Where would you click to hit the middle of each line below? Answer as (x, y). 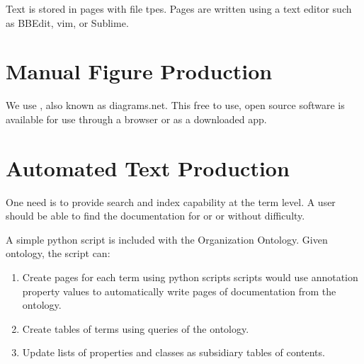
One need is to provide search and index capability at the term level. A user (171, 201)
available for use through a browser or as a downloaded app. (136, 119)
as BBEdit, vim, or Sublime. (67, 22)
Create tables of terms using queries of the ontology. (136, 328)
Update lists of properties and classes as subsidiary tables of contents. (174, 352)
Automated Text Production (148, 167)
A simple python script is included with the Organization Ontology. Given (167, 239)
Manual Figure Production (139, 71)
